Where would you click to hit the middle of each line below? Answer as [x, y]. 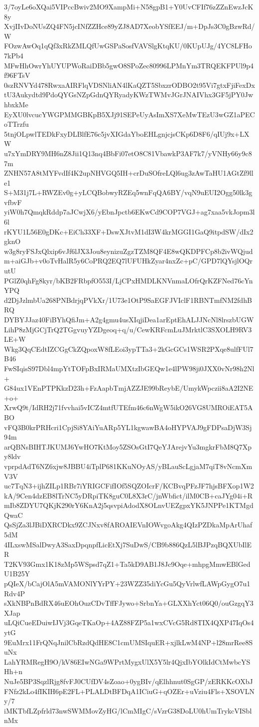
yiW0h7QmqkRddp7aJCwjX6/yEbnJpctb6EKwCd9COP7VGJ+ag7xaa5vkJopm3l [129, 212]
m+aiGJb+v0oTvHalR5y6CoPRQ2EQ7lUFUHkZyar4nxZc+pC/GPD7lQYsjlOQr [128, 261]
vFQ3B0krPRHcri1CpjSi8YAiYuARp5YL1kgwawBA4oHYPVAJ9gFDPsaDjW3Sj [128, 427]
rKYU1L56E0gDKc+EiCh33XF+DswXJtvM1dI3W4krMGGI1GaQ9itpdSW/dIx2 [129, 231]
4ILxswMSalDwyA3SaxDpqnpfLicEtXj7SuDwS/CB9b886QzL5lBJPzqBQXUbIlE [128, 544]
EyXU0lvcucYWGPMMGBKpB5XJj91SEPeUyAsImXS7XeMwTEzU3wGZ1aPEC [129, 114]
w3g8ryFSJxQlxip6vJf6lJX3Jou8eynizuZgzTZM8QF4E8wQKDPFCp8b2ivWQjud [129, 251]
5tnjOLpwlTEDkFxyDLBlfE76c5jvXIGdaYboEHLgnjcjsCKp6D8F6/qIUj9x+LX [127, 133]
